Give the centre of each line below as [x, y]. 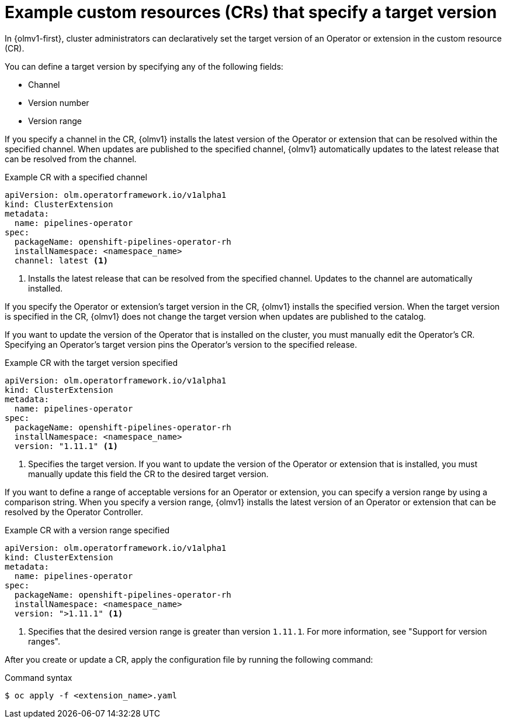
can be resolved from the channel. [71, 159]
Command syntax [39, 677]
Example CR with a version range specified [87, 530]
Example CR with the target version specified [91, 362]
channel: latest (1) [61, 260]
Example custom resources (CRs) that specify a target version [251, 12]
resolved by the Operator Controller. [74, 512]
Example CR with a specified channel [76, 177]
